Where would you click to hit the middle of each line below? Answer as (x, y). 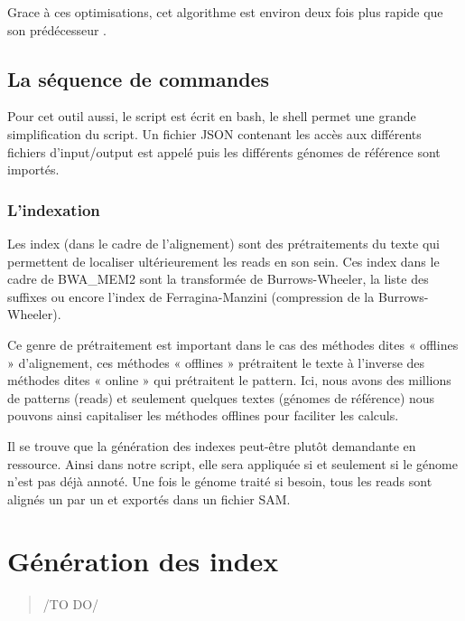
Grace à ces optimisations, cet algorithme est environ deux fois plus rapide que (225, 12)
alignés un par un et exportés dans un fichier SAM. (149, 499)
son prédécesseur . (57, 29)
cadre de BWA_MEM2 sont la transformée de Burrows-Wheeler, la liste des (218, 279)
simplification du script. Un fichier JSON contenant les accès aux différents (214, 133)
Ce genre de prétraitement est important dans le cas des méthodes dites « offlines (233, 344)
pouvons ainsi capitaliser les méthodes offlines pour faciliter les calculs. (203, 415)
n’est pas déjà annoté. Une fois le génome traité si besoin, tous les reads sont (220, 481)
